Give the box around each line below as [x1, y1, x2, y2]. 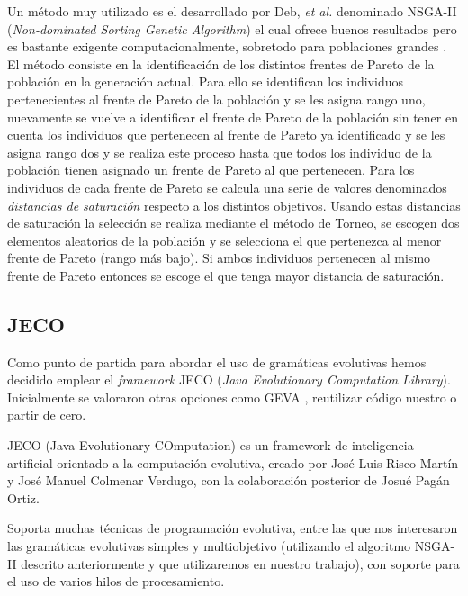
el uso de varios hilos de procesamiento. [7, 572, 225, 591]
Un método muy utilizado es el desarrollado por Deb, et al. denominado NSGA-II [7, 2, 457, 20]
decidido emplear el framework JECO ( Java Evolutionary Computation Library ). [7, 370, 451, 389]
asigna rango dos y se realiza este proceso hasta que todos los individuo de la [7, 142, 432, 161]
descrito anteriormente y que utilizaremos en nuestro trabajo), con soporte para [21, 554, 460, 573]
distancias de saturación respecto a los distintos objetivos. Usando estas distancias [7, 195, 461, 214]
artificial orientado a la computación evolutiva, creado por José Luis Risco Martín [7, 453, 459, 472]
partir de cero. [7, 405, 86, 424]
